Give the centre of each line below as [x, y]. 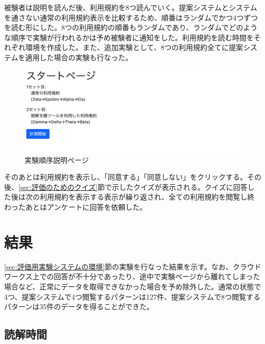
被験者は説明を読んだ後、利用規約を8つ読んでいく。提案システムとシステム [131, 7]
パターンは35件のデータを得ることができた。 [79, 306]
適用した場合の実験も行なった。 [79, 57]
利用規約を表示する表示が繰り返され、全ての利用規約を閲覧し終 [147, 197]
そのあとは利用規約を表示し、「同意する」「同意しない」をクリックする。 [126, 177]
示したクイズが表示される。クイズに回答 [180, 187]
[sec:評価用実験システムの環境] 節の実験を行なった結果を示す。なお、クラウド [133, 266]
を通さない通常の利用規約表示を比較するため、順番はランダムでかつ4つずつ [131, 17]
